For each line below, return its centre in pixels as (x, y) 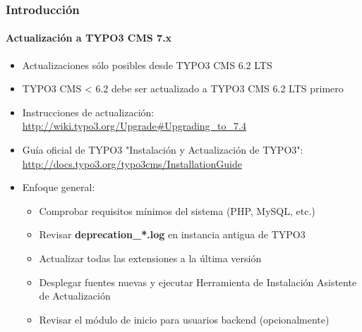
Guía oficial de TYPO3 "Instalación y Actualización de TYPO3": (163, 150)
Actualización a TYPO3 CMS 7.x (89, 38)
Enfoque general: (59, 187)
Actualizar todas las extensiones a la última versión (150, 258)
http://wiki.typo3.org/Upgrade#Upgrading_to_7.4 (134, 126)
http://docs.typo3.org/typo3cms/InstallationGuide (132, 163)
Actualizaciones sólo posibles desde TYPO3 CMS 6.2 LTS (147, 64)
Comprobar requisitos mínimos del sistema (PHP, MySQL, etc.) (177, 210)
